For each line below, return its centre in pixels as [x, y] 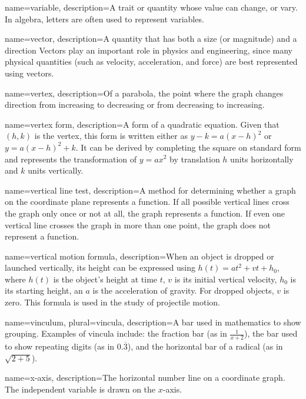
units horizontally [262, 159]
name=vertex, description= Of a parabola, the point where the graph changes [144, 93]
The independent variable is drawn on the [80, 389]
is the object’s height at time [105, 279]
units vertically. [56, 170]
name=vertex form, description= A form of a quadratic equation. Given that [142, 124]
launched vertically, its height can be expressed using [100, 267]
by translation [194, 159]
